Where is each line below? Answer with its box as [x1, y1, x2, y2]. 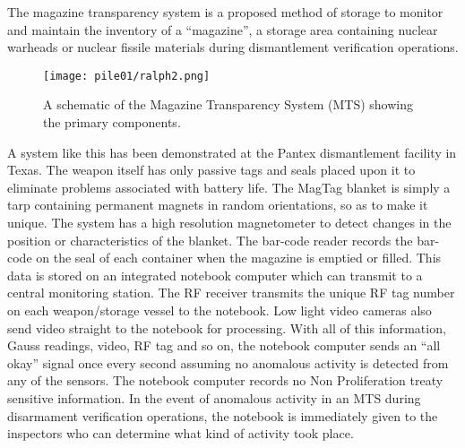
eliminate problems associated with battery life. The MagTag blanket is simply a [7, 177, 451, 196]
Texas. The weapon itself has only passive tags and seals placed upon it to [7, 160, 416, 179]
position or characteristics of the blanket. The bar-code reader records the [7, 230, 413, 249]
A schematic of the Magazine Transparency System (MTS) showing [43, 95, 413, 114]
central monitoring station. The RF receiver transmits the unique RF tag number [7, 283, 455, 302]
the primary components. [43, 113, 181, 132]
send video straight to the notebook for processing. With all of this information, [7, 318, 446, 337]
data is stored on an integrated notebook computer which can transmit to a [7, 265, 423, 284]
